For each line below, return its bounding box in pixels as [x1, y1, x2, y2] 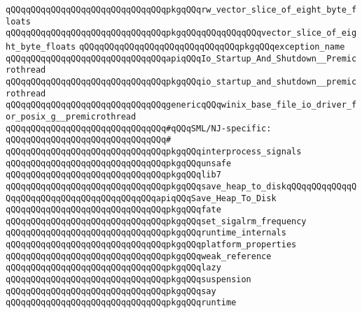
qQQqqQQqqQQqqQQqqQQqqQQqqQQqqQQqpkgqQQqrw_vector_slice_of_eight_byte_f [6, 5, 357, 15]
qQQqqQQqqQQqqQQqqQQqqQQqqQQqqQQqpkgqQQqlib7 [6, 170, 221, 180]
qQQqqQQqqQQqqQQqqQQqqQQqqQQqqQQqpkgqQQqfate [6, 205, 221, 215]
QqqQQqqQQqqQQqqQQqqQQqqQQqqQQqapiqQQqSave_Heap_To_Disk [6, 193, 277, 203]
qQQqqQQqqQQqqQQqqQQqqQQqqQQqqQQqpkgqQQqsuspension [6, 275, 251, 285]
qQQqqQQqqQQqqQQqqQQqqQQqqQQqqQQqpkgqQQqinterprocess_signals [6, 146, 302, 156]
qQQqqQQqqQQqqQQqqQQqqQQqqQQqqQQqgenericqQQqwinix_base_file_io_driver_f [6, 100, 357, 110]
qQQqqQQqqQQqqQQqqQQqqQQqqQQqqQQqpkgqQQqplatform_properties [6, 240, 297, 250]
